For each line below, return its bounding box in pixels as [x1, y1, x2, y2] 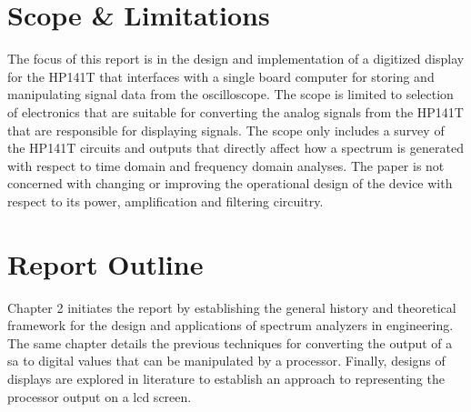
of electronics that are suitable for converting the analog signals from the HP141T [7, 102, 464, 121]
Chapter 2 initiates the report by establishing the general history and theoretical [7, 297, 456, 317]
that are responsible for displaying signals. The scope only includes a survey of [7, 120, 445, 139]
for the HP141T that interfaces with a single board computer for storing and [7, 66, 435, 85]
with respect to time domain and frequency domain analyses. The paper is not [7, 156, 445, 175]
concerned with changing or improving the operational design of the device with [7, 174, 453, 193]
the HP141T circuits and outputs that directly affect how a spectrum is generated [7, 138, 464, 157]
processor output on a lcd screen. [7, 387, 192, 406]
